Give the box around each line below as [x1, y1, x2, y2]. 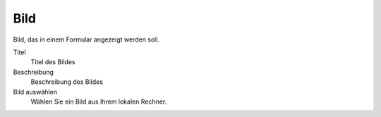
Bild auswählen [13, 87, 58, 96]
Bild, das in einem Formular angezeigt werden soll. [13, 35, 160, 44]
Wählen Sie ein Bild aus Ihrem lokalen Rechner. [30, 97, 167, 106]
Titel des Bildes [30, 58, 75, 66]
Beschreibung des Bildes [30, 78, 104, 86]
